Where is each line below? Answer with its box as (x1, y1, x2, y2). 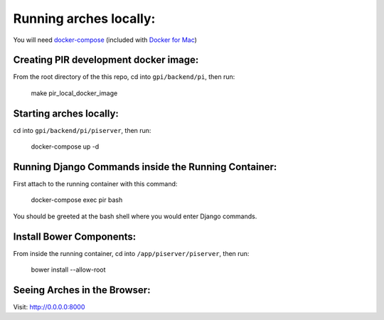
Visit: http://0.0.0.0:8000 (13, 303, 85, 311)
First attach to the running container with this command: (13, 180, 178, 188)
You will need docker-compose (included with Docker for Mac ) (13, 36, 197, 44)
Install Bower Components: (13, 230, 137, 242)
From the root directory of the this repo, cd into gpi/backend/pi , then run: (13, 73, 235, 81)
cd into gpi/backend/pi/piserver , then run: (13, 126, 151, 134)
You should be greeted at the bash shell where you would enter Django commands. (13, 212, 257, 220)
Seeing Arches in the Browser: (13, 284, 151, 296)
